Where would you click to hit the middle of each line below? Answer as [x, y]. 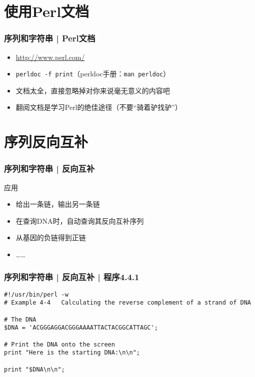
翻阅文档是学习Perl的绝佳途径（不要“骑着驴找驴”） [99, 107]
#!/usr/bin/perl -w [36, 294]
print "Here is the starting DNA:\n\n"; [72, 353]
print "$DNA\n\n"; [34, 369]
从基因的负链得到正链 [51, 237]
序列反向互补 [46, 142]
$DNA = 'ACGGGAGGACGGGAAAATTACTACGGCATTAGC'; [81, 328]
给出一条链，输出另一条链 [58, 204]
